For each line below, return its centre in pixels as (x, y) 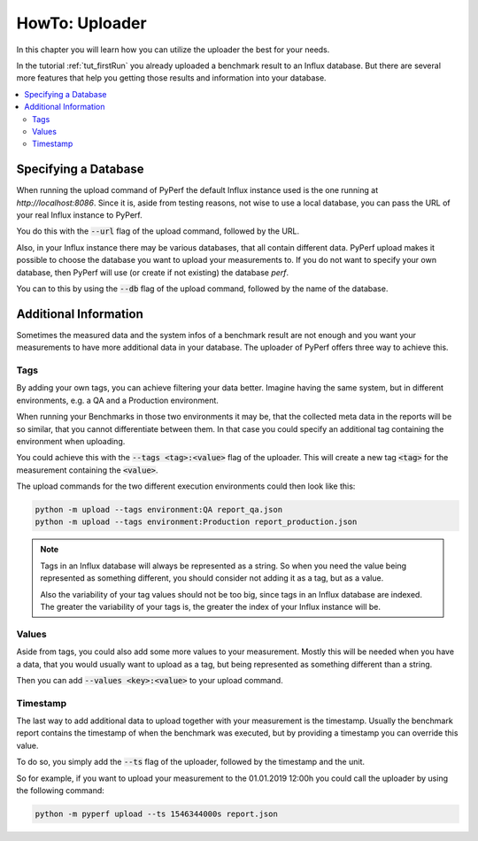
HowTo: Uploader (81, 23)
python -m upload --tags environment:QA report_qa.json (159, 510)
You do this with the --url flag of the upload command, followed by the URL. (158, 231)
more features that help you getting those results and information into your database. (171, 78)
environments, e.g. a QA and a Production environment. (117, 400)
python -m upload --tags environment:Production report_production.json (196, 522)
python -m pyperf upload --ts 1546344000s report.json (156, 814)
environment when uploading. (71, 441)
